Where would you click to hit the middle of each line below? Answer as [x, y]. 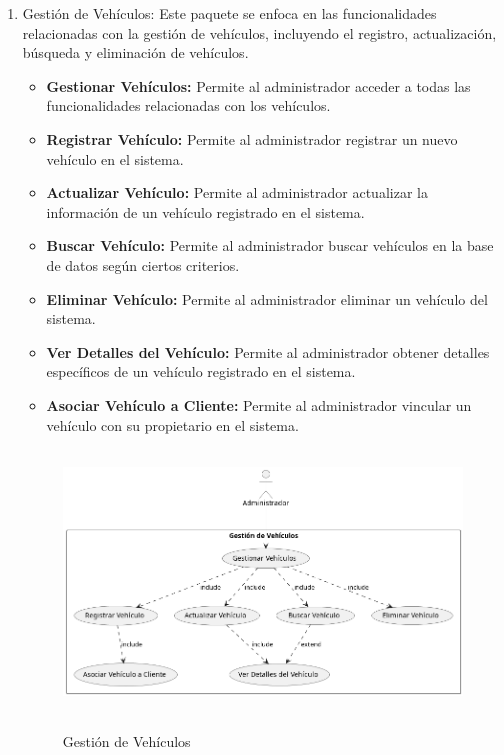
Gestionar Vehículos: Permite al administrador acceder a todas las [258, 85]
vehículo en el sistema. [115, 158]
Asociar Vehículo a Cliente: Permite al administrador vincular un [259, 404]
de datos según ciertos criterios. [143, 264]
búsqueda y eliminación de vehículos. [135, 52]
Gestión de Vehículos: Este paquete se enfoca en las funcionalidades [229, 13]
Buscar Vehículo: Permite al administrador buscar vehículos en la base [270, 245]
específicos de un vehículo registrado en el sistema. [201, 371]
